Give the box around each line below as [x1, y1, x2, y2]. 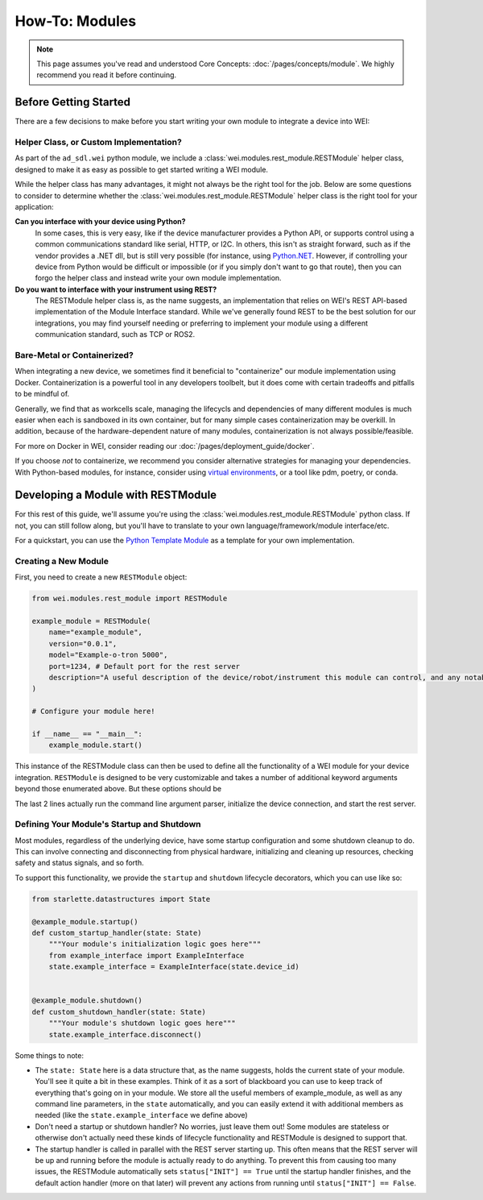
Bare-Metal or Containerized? [14, 350, 134, 360]
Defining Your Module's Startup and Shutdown [14, 819, 201, 830]
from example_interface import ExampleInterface [48, 951, 245, 960]
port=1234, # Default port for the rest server [48, 662, 241, 671]
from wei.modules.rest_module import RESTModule [31, 594, 228, 604]
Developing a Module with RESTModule [14, 488, 217, 502]
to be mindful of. [14, 389, 70, 399]
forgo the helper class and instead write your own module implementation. [35, 273, 282, 283]
